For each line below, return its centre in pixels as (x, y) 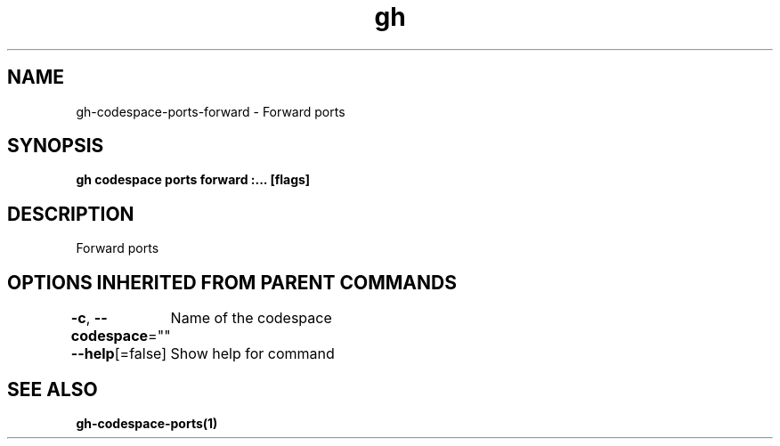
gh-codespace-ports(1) (147, 423)
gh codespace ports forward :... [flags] (193, 180)
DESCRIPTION (71, 214)
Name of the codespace (251, 318)
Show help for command (252, 354)
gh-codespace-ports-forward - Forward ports (211, 111)
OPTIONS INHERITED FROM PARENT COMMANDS (232, 282)
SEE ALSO (53, 389)
